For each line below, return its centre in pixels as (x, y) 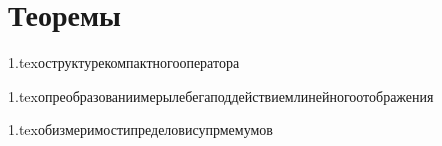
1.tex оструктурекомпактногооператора (124, 62)
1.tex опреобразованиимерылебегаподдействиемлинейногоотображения (221, 95)
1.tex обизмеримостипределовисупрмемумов (140, 129)
